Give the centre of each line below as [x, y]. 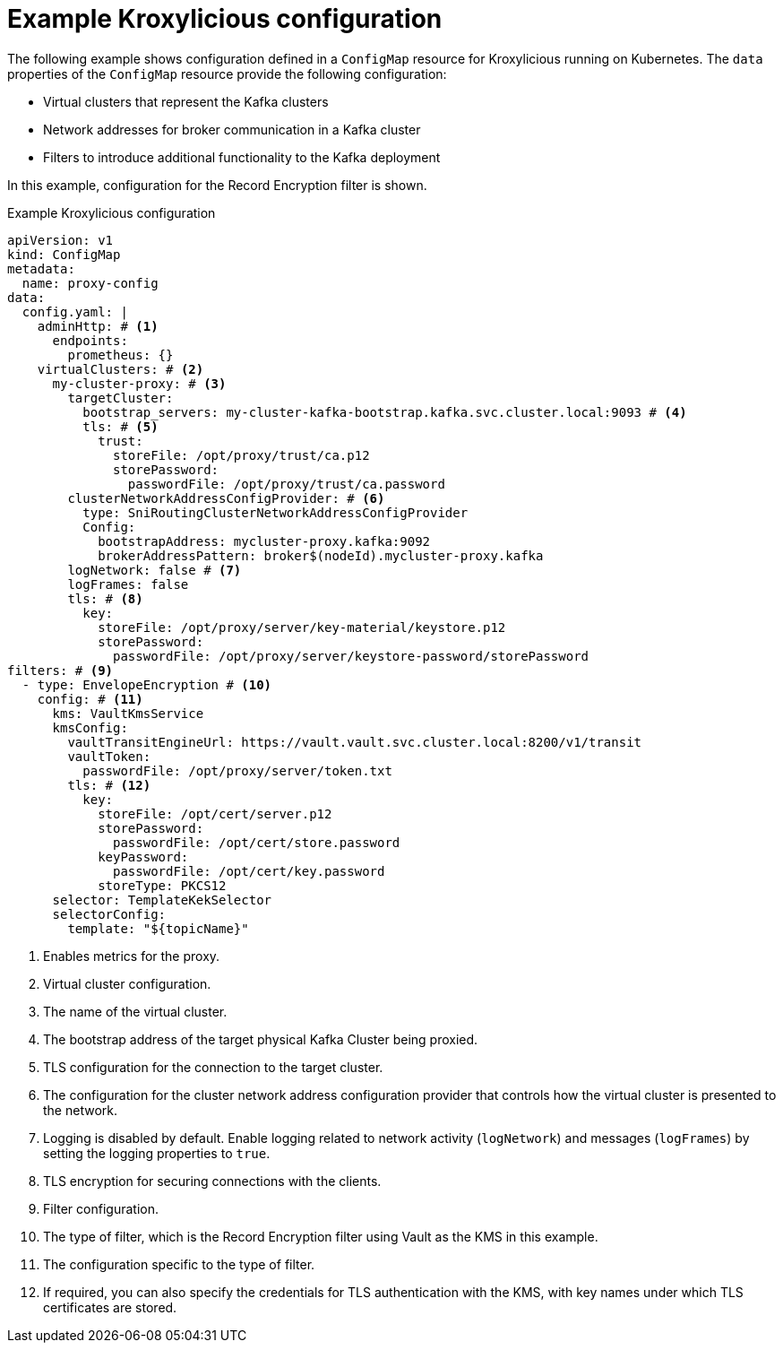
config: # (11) [90, 699]
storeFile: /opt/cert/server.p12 [215, 813]
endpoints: [90, 340]
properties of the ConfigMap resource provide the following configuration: [227, 74]
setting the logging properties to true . [157, 1153]
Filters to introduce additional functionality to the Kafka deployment [242, 157]
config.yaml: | [75, 312]
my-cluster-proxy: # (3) [139, 383]
